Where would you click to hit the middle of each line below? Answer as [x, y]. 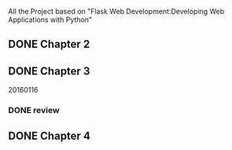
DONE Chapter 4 [49, 135]
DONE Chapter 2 [49, 44]
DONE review [34, 111]
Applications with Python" [50, 20]
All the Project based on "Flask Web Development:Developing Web [116, 11]
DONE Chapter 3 [49, 71]
